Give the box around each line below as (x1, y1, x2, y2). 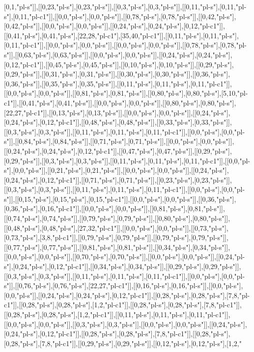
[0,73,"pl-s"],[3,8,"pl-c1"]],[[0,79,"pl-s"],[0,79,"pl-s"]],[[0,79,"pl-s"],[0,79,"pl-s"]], (4, 232, 228, 243)
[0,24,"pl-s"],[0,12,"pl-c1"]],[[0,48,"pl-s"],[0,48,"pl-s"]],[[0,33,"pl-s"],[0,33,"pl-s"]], (4, 117, 232, 127)
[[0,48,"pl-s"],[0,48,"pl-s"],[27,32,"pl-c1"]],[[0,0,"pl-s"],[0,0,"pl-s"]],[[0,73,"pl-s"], (4, 222, 228, 233)
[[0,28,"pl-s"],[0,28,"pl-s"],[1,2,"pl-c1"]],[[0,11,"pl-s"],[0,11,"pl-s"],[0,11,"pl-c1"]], (4, 309, 230, 319)
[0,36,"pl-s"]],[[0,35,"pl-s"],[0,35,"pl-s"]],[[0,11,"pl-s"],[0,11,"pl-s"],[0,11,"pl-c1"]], (4, 78, 232, 88)
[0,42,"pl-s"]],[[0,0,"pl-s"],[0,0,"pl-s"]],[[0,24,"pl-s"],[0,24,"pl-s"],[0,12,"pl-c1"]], (4, 21, 225, 31)
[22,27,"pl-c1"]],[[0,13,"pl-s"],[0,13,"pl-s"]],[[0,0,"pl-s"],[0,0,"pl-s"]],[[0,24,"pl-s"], (4, 107, 230, 117)
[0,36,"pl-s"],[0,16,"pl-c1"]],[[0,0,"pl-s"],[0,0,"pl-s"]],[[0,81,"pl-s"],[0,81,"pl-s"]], (4, 203, 225, 214)
